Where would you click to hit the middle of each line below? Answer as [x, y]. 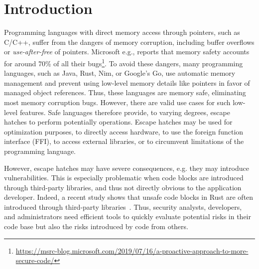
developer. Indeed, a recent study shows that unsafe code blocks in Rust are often [129, 197]
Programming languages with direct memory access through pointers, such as [122, 32]
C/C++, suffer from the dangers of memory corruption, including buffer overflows [129, 42]
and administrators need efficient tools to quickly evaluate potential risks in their [128, 216]
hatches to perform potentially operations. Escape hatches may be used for [118, 122]
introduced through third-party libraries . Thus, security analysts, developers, [123, 206]
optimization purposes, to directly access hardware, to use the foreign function [124, 131]
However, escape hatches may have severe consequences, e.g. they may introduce [127, 168]
